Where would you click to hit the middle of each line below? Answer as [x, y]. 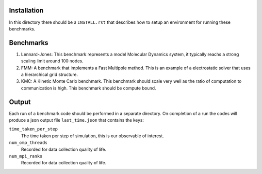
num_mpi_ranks [26, 156]
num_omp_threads [28, 143]
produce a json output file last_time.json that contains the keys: [76, 120]
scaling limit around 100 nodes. [52, 61]
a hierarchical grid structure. [49, 74]
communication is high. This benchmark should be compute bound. [89, 88]
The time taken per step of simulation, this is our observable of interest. [93, 136]
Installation [26, 10]
